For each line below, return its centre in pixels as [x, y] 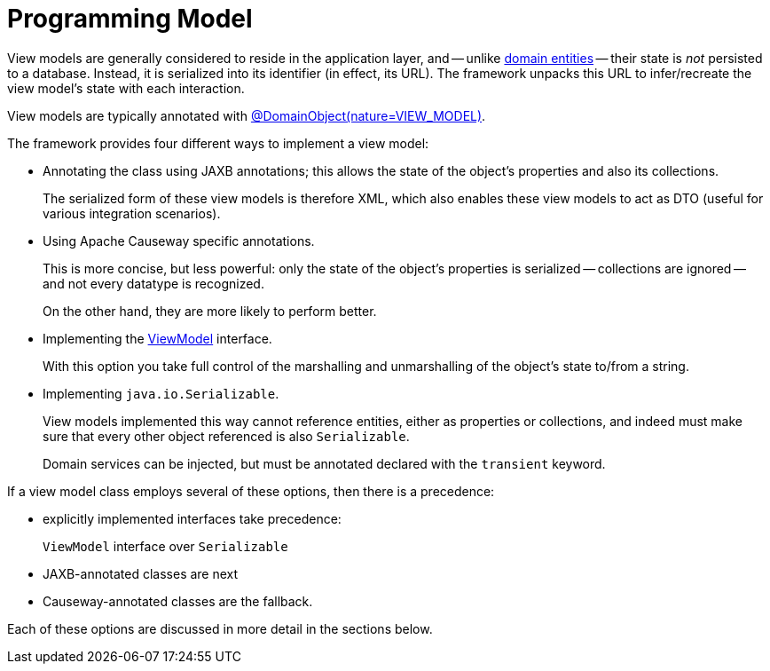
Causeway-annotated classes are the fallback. [178, 601]
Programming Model [130, 19]
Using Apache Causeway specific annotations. [179, 241]
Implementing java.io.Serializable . [161, 393]
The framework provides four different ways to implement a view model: [218, 143]
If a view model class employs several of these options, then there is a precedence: [251, 491]
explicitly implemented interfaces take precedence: [192, 518]
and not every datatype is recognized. [153, 283]
